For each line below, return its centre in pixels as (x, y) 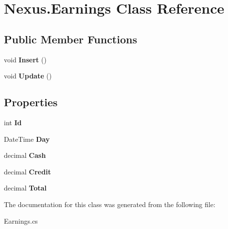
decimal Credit (27, 171)
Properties (31, 102)
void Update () (28, 76)
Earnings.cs (21, 220)
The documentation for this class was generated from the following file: (110, 204)
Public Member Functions (70, 39)
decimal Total (25, 188)
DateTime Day (27, 139)
